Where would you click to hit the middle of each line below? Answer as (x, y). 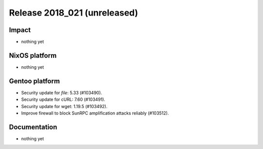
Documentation (33, 127)
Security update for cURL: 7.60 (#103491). (63, 99)
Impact (20, 30)
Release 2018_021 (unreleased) (74, 13)
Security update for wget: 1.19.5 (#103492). (64, 106)
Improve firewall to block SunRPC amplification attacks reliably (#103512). (95, 113)
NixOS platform (33, 55)
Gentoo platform (35, 81)
